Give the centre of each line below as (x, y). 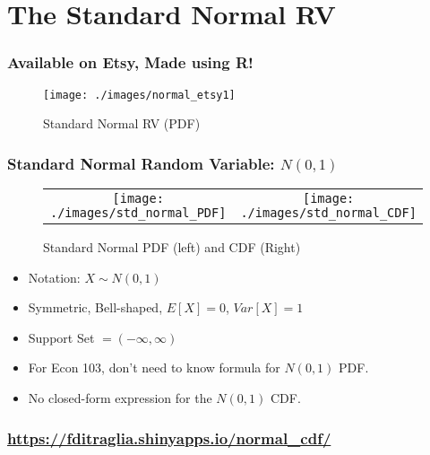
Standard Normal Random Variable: (141, 163)
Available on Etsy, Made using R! (130, 62)
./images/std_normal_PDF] (138, 213)
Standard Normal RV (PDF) (122, 123)
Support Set (61, 337)
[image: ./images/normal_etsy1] (139, 95)
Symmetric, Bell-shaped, (95, 307)
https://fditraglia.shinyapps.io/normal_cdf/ (169, 437)
